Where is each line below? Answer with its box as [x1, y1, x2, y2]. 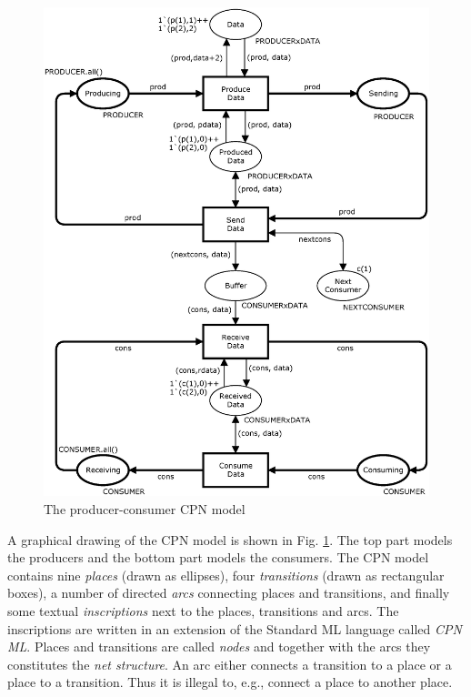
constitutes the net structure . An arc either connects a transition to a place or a [7, 654, 452, 673]
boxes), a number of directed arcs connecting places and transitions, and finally [7, 583, 450, 602]
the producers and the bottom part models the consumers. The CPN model [7, 548, 429, 567]
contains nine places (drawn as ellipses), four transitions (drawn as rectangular [7, 565, 445, 584]
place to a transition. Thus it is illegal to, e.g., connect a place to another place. [7, 672, 453, 692]
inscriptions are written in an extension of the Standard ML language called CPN [7, 619, 462, 638]
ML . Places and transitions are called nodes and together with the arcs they [7, 637, 431, 656]
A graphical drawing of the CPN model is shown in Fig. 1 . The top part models [7, 530, 453, 549]
